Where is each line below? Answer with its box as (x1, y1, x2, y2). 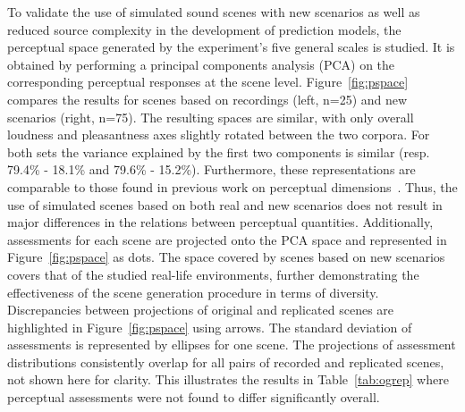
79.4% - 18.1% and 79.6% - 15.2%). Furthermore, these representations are (7, 160, 416, 179)
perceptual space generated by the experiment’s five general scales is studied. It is (7, 38, 455, 56)
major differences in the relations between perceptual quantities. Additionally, (7, 213, 434, 231)
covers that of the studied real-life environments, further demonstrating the (7, 265, 419, 283)
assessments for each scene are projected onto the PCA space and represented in (7, 230, 447, 248)
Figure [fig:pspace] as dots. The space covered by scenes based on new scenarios (7, 248, 445, 266)
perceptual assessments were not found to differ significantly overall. (7, 388, 380, 407)
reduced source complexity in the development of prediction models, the (7, 20, 402, 38)
